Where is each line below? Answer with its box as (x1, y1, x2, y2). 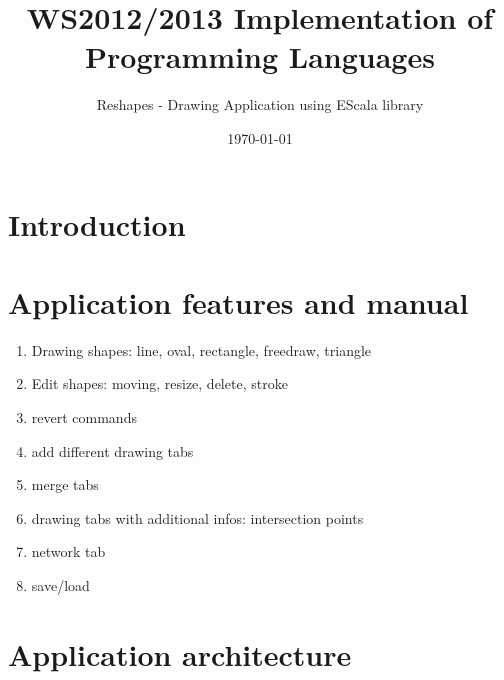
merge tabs (31, 474, 99, 495)
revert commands (31, 407, 137, 427)
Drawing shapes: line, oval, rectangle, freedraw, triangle (31, 339, 372, 360)
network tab (31, 541, 106, 562)
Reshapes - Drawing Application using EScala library (96, 94, 424, 115)
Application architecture (8, 633, 352, 674)
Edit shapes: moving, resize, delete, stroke (31, 373, 288, 394)
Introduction (8, 203, 186, 244)
